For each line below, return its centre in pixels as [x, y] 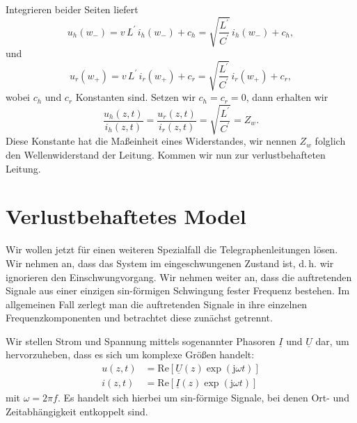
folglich [330, 141]
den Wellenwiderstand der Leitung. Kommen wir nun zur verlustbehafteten [166, 155]
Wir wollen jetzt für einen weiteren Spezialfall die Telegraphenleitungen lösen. [172, 249]
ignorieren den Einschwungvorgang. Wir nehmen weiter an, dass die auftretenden [179, 277]
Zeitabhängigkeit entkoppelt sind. [77, 411]
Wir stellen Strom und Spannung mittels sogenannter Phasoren [141, 341]
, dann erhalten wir [287, 97]
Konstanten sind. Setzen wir [135, 97]
